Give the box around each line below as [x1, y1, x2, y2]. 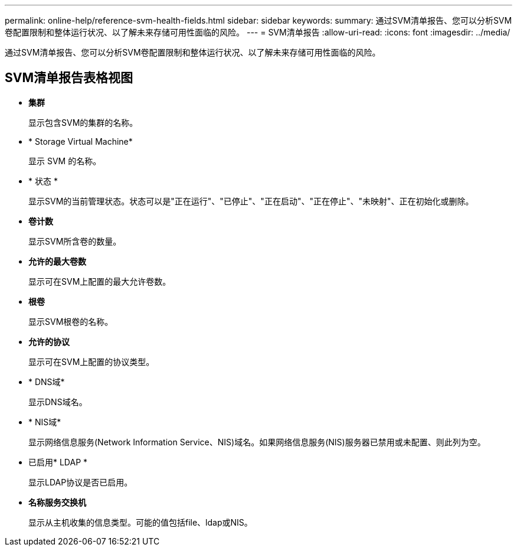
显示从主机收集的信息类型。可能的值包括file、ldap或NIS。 [28, 517, 253, 527]
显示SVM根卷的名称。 [28, 316, 113, 327]
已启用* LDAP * [28, 457, 88, 467]
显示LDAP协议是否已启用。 [28, 477, 133, 487]
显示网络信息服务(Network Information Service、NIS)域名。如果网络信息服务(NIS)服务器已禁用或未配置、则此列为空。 [28, 436, 486, 447]
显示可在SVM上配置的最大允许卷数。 [28, 276, 171, 286]
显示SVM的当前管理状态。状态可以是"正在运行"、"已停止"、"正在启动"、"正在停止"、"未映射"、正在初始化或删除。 [28, 195, 474, 206]
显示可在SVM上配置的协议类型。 [28, 356, 155, 367]
